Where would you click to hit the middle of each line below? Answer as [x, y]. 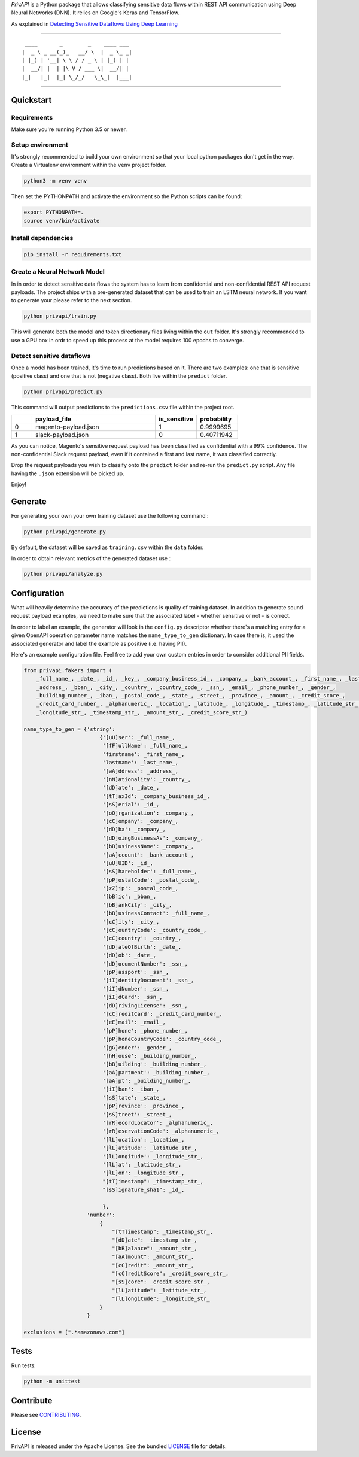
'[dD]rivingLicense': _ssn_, [145, 1005]
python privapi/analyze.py [63, 574]
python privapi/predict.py [63, 392]
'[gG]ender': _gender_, [137, 1047]
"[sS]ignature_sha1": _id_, [144, 1190]
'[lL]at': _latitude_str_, [142, 1165]
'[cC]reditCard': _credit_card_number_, [162, 1014]
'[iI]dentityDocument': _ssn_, [148, 981]
